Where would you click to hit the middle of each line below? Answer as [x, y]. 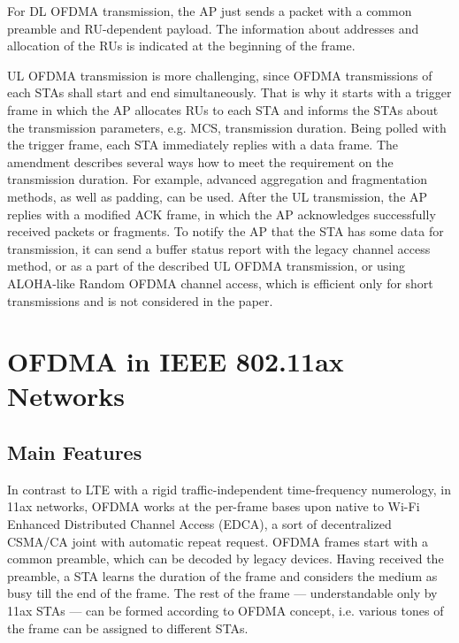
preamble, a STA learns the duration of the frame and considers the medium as [222, 575]
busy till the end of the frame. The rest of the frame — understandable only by [222, 593]
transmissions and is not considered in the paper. [140, 300]
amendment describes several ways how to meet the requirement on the [200, 161]
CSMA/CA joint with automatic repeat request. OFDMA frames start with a [218, 541]
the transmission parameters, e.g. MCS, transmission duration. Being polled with [227, 127]
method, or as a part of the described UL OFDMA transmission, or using [207, 266]
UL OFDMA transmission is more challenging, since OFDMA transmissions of [220, 75]
